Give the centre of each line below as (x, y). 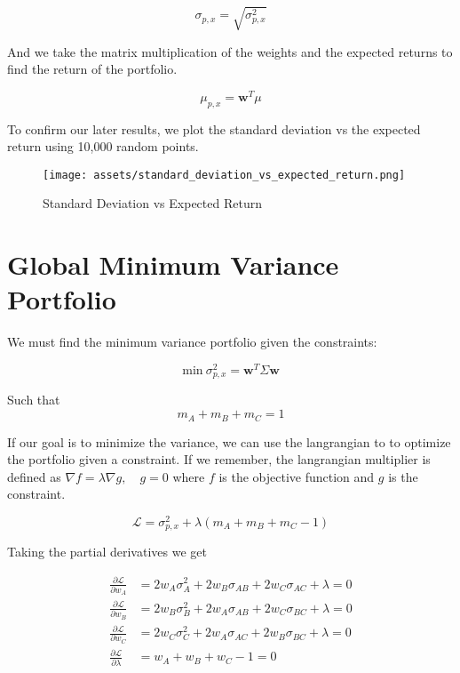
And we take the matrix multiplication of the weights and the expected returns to (230, 51)
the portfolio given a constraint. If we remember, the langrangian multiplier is (219, 459)
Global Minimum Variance (173, 264)
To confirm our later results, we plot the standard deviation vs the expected (214, 128)
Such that (34, 400)
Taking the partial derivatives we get (107, 552)
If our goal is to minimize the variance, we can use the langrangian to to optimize (229, 441)
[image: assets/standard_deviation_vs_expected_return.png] (224, 175)
